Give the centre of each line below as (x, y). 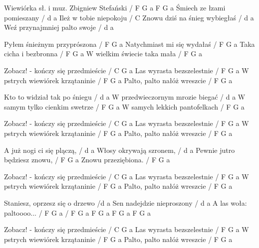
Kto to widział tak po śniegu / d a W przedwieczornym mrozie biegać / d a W (125, 97)
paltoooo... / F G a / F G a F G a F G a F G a (77, 212)
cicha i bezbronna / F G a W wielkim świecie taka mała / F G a (103, 54)
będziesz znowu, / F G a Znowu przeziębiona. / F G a (87, 160)
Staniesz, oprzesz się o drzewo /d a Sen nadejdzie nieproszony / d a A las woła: (126, 202)
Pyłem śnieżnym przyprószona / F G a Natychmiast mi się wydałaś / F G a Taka (129, 44)
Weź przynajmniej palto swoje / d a (59, 27)
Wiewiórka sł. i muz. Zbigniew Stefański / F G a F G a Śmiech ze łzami (115, 7)
